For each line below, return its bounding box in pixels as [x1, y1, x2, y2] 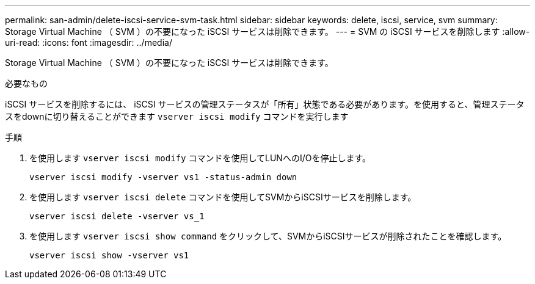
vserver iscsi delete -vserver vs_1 [29, 211, 205, 221]
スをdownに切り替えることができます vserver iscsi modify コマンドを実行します [5, 111, 349, 122]
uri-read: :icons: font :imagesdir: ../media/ [5, 37, 172, 48]
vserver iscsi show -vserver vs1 [29, 250, 189, 260]
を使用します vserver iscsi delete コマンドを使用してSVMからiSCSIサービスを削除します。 [29, 192, 417, 202]
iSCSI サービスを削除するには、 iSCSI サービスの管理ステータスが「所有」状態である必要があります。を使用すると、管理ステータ [5, 99, 525, 109]
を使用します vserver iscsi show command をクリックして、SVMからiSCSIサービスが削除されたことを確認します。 [29, 231, 507, 241]
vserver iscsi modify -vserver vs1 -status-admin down [29, 172, 297, 182]
